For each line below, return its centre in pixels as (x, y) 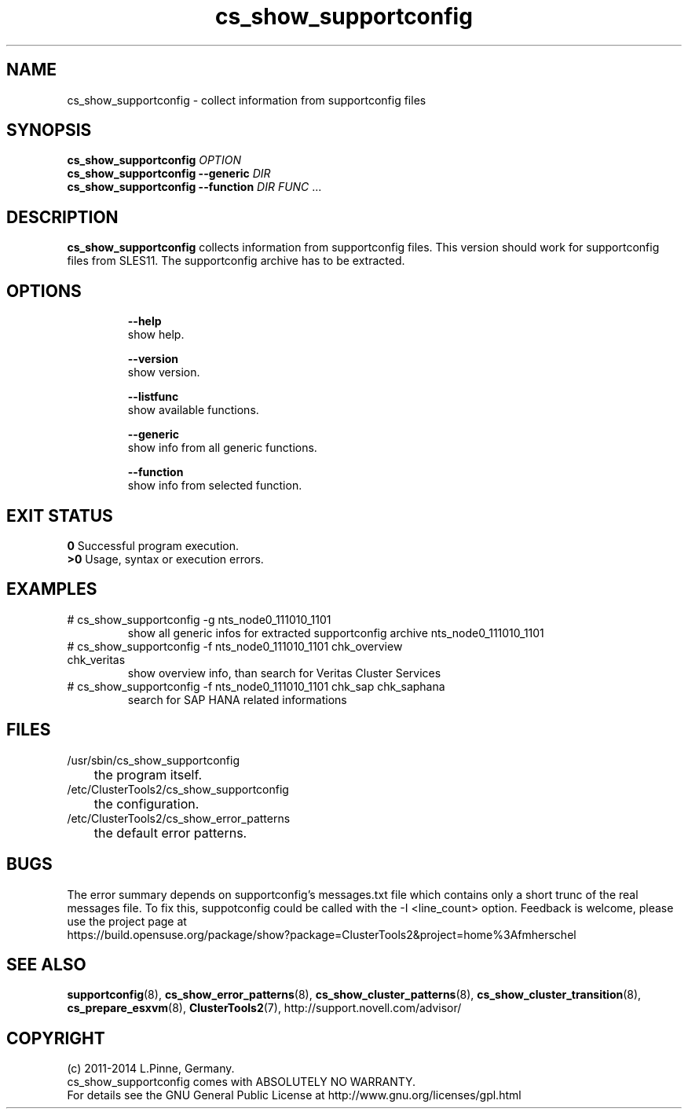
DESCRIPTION (62, 217)
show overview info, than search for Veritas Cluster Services (284, 673)
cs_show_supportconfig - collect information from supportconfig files (247, 100)
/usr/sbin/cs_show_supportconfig (154, 760)
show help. (156, 335)
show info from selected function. (215, 486)
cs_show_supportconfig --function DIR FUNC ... (194, 187)
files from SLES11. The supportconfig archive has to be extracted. (236, 261)
